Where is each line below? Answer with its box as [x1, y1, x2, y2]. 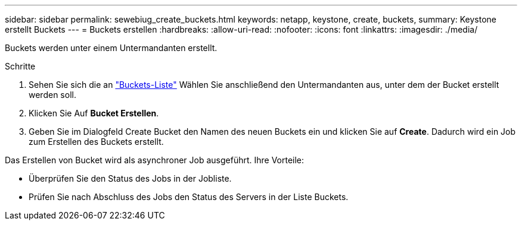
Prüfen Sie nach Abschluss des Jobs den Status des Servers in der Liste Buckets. [29, 192, 349, 202]
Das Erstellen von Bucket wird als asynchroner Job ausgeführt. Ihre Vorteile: [5, 155, 304, 165]
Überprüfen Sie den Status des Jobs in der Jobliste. [29, 173, 232, 183]
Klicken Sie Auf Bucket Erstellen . [29, 108, 159, 118]
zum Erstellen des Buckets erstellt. [29, 137, 164, 147]
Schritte [5, 61, 36, 71]
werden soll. [29, 90, 76, 100]
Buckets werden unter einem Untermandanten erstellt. [5, 43, 218, 53]
